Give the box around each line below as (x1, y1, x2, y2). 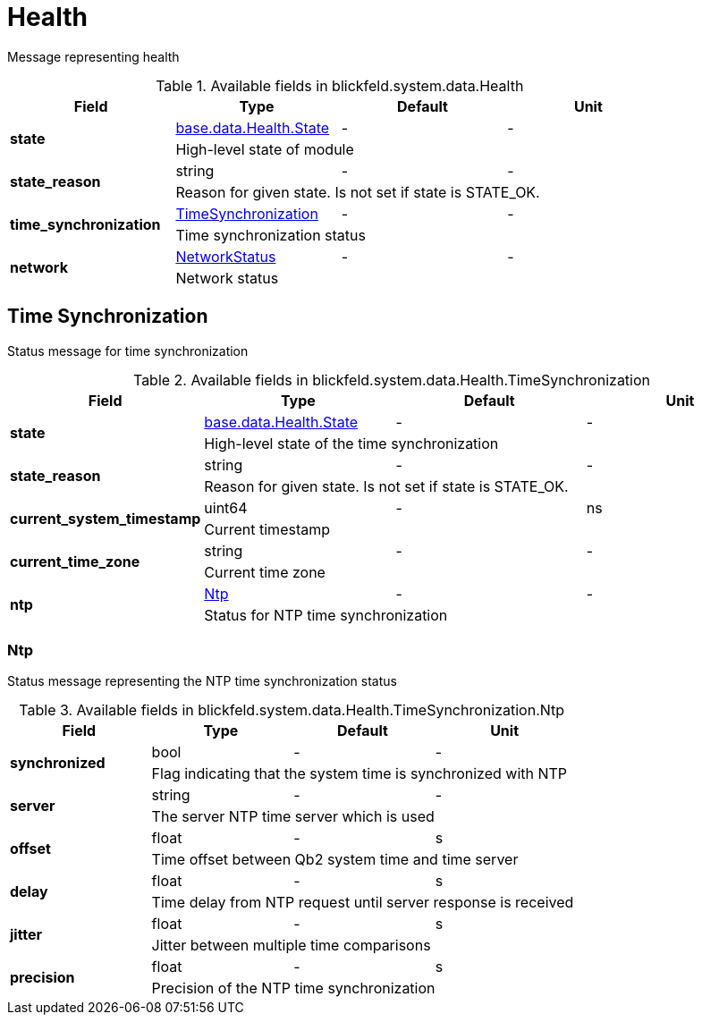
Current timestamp (204, 519, 331, 538)
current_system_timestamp (10, 509, 201, 528)
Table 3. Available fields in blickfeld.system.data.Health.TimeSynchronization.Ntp (19, 701, 565, 720)
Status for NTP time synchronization (204, 605, 448, 624)
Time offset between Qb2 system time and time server (151, 850, 519, 869)
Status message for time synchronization (7, 342, 249, 359)
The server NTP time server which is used (151, 807, 435, 826)
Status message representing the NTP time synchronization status (7, 673, 397, 689)
